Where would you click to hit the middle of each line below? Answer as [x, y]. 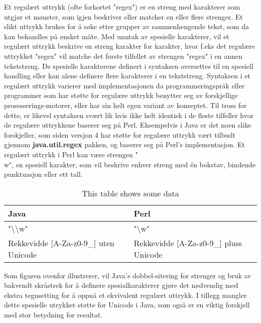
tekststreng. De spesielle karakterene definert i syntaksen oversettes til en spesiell [129, 66]
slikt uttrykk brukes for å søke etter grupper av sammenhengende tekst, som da [126, 26]
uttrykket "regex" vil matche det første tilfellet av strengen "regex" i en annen [123, 56]
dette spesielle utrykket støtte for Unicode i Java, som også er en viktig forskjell [127, 305]
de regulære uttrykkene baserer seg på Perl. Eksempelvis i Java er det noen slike [128, 125]
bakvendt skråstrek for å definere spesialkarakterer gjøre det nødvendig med [121, 285]
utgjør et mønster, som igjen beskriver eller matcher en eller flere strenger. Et [123, 16]
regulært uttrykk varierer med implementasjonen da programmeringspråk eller [124, 85]
